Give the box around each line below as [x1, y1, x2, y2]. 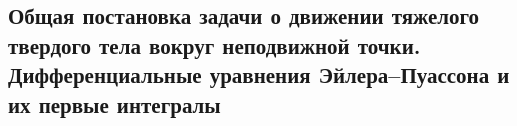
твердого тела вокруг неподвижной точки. [8, 29, 421, 60]
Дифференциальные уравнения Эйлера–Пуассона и [8, 59, 510, 90]
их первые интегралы [8, 88, 221, 119]
